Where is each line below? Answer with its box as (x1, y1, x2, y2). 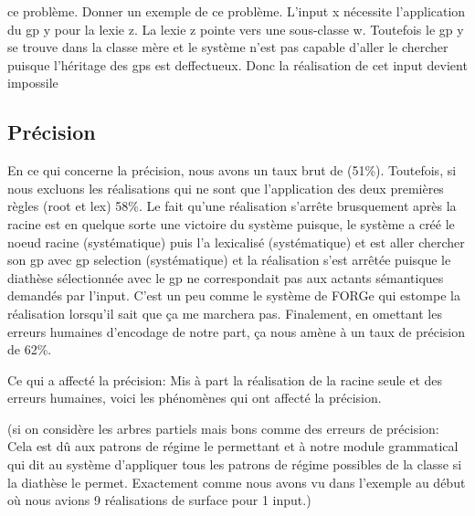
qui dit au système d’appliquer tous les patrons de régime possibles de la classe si (7, 455, 462, 474)
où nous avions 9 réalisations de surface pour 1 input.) (7, 490, 311, 510)
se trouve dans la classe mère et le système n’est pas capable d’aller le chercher (7, 37, 449, 57)
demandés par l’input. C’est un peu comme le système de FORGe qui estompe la (7, 286, 460, 305)
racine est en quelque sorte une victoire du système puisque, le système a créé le (7, 214, 455, 233)
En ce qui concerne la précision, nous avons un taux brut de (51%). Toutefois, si (7, 161, 457, 180)
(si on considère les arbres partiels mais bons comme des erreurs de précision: (7, 418, 439, 437)
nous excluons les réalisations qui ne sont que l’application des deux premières (7, 178, 444, 197)
